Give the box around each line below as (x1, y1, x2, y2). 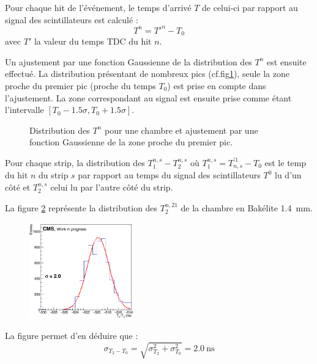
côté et (5, 180, 31, 193)
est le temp (264, 156, 307, 169)
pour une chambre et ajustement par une (104, 123, 258, 136)
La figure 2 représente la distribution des (5, 201, 158, 214)
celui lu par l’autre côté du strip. (50, 180, 173, 193)
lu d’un (275, 169, 302, 181)
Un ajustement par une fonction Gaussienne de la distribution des (5, 55, 252, 68)
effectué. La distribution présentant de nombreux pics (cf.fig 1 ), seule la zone (5, 67, 289, 80)
